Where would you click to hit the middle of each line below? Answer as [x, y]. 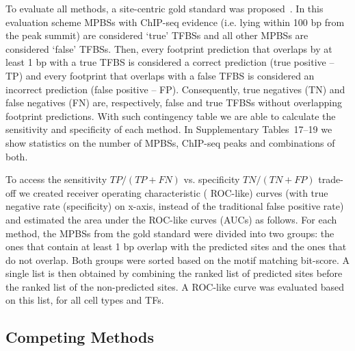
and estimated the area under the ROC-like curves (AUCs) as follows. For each [171, 219]
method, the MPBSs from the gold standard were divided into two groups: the [170, 233]
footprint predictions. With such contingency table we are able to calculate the [171, 116]
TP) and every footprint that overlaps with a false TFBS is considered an [160, 75]
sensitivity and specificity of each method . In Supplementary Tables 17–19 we [169, 129]
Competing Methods [80, 337]
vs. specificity [212, 179]
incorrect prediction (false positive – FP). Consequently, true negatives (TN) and [175, 89]
